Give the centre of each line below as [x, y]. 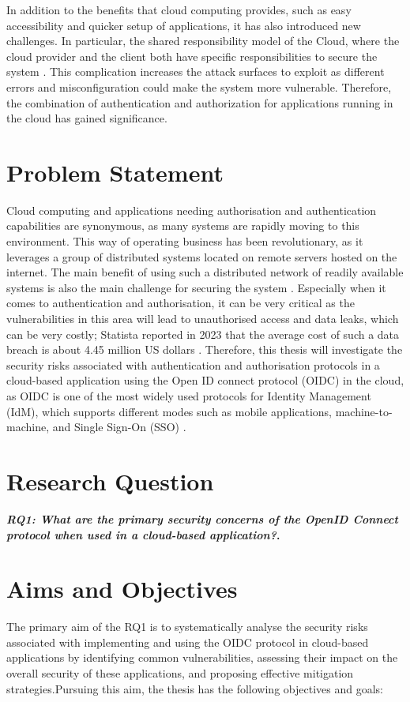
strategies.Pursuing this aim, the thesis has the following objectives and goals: [195, 688]
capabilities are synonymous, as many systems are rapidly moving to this [183, 225]
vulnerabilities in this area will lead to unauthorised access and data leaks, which [203, 319]
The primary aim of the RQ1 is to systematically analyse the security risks [187, 627]
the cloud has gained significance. [87, 118]
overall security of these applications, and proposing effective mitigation [180, 673]
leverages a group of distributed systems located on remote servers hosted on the [202, 256]
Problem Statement [115, 172]
